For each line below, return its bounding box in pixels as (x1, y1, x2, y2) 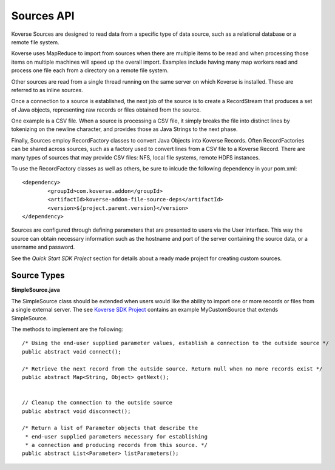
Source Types (11, 270, 65, 281)
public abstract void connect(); (22, 348, 121, 355)
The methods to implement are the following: (11, 326, 124, 333)
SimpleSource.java (11, 286, 60, 294)
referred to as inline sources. (11, 86, 83, 93)
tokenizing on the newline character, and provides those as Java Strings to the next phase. (11, 126, 238, 133)
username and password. (11, 243, 75, 251)
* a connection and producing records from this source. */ (25, 441, 208, 449)
